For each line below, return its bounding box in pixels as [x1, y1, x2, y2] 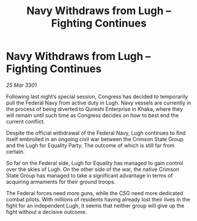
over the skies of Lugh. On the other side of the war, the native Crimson [6, 166, 179, 173]
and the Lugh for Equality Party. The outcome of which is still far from [6, 142, 175, 149]
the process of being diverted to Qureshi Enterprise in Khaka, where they [6, 105, 183, 112]
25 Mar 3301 [6, 81, 37, 89]
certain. [6, 148, 25, 155]
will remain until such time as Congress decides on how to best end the [6, 112, 179, 119]
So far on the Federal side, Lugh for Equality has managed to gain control [6, 159, 183, 166]
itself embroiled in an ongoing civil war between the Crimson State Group [6, 135, 184, 142]
